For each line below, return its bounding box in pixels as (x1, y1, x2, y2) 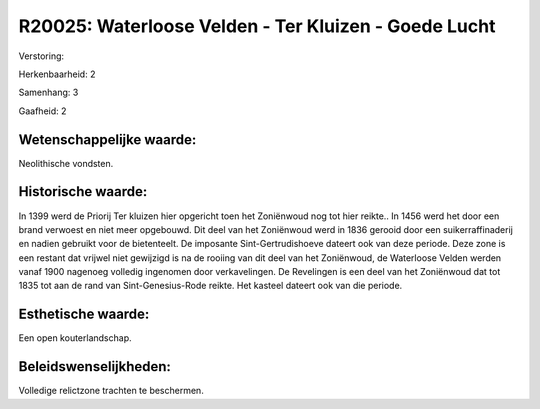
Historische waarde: (18, 183, 148, 200)
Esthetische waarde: (18, 306, 150, 323)
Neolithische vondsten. (18, 157, 114, 169)
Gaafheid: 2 (18, 105, 67, 117)
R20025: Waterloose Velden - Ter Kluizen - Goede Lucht (18, 15, 496, 37)
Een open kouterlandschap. (18, 332, 132, 344)
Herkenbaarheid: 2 (18, 68, 96, 80)
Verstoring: (18, 50, 65, 62)
